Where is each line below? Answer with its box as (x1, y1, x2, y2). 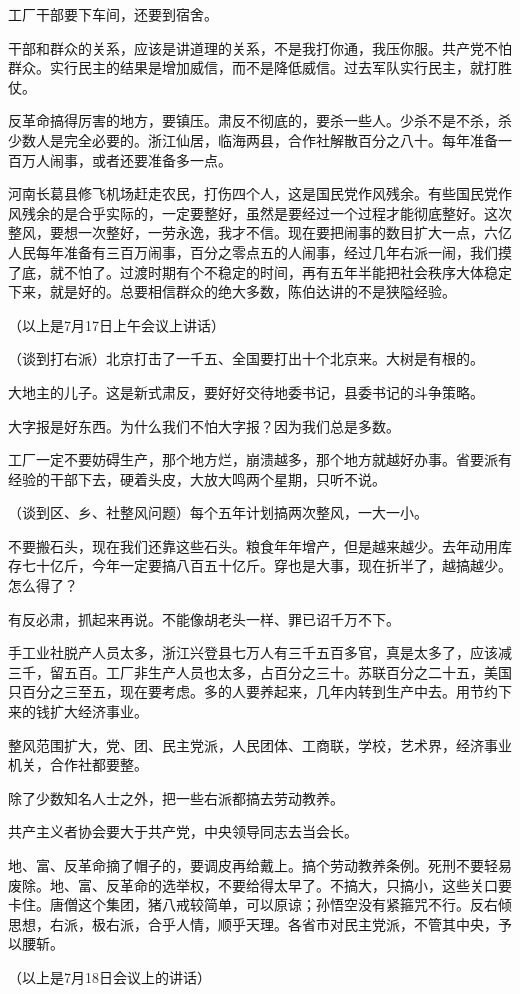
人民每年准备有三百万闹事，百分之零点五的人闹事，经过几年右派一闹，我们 (8, 241, 498, 262)
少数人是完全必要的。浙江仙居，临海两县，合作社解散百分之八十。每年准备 (8, 129, 498, 150)
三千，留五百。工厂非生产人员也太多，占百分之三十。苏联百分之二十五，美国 (8, 661, 512, 682)
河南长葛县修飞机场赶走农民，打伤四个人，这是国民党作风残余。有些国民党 (8, 183, 498, 204)
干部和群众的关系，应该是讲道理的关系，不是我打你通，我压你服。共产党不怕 (8, 37, 512, 58)
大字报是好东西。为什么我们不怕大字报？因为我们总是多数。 (8, 415, 400, 436)
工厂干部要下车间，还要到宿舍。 (8, 4, 218, 24)
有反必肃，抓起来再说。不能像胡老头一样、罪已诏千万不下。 (8, 608, 400, 629)
